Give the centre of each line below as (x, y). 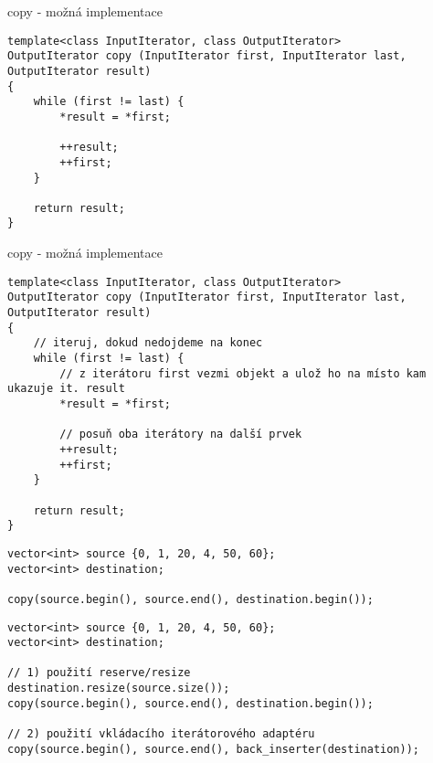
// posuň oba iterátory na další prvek (181, 434)
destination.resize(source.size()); (119, 689)
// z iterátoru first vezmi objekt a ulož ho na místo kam (243, 373)
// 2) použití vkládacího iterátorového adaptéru (161, 734)
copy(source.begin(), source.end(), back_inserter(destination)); (214, 749)
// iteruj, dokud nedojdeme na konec (148, 343)
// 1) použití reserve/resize (99, 673)
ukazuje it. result (66, 389)
